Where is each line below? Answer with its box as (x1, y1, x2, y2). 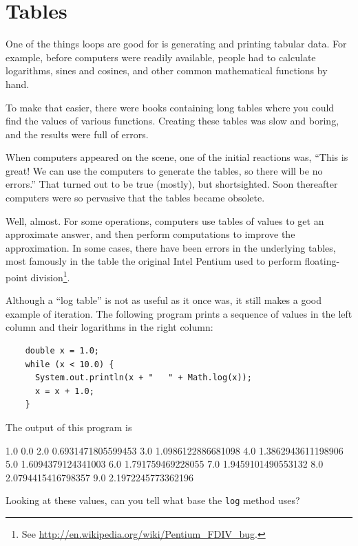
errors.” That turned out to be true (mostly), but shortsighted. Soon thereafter (6, 177, 338, 191)
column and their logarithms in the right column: (6, 320, 213, 334)
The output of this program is (6, 420, 132, 435)
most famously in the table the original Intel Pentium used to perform (6, 254, 302, 268)
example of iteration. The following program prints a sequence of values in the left (6, 306, 352, 320)
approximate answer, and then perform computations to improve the (6, 227, 295, 241)
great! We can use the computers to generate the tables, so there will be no (6, 163, 323, 177)
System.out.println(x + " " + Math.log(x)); (34, 373, 252, 383)
